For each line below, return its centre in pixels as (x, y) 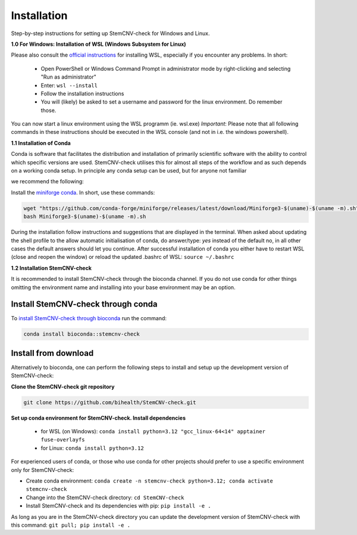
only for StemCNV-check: (43, 470)
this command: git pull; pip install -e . (71, 525)
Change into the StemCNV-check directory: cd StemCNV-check (105, 498)
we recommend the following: (48, 182)
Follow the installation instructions (82, 93)
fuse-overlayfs (63, 440)
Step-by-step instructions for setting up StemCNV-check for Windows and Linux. (110, 33)
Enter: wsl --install (69, 85)
